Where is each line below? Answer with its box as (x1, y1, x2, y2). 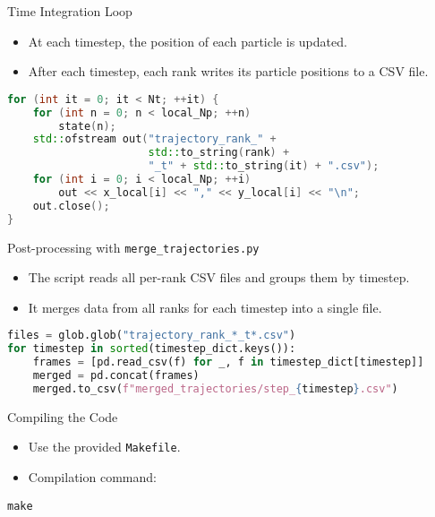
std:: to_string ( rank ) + (148, 146, 290, 159)
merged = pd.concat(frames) (32, 369, 200, 382)
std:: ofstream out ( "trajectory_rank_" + (32, 133, 277, 146)
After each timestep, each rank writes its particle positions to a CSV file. (28, 62, 429, 81)
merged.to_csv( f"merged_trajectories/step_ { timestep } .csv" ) (32, 382, 398, 395)
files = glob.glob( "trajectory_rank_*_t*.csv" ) (7, 329, 296, 342)
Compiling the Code (7, 407, 118, 426)
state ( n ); (58, 119, 116, 133)
